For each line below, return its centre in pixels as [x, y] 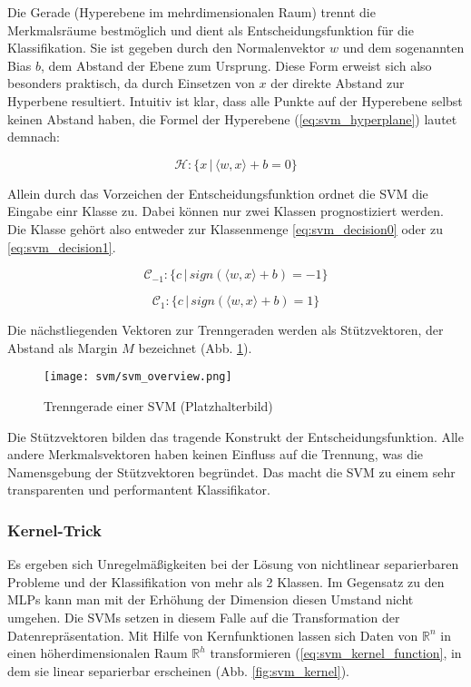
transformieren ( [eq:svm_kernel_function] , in [336, 653]
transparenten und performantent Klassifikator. [139, 490]
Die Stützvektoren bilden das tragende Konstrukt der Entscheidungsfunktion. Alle [235, 436]
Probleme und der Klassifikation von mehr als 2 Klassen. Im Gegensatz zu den [226, 581]
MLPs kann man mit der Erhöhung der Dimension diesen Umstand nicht [211, 599]
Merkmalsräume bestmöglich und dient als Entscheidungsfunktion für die [211, 29]
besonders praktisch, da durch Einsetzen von [131, 83]
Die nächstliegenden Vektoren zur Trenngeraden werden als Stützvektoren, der [226, 330]
